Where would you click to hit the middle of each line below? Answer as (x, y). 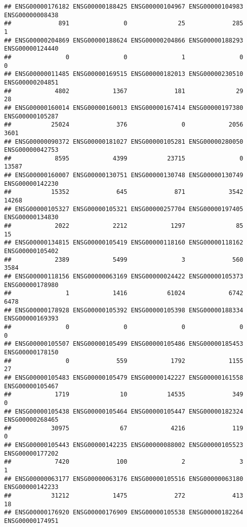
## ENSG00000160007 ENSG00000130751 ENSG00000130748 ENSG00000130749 (124, 175)
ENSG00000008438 (31, 15)
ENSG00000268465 (31, 420)
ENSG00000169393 (31, 319)
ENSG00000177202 (31, 453)
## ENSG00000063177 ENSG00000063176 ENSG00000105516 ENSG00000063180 (124, 479)
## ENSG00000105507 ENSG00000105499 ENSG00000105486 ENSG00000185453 (124, 344)
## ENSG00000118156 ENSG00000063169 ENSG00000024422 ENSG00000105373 (124, 276)
